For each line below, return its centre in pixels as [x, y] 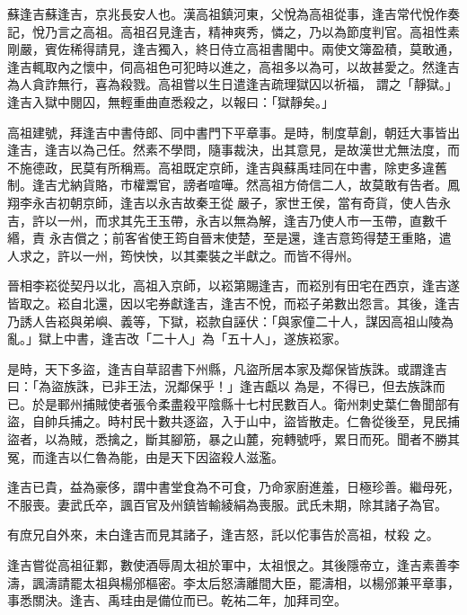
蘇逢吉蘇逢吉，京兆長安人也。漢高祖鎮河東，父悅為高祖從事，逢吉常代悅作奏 [233, 13]
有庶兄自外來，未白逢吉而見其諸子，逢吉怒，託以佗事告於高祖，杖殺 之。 [223, 535]
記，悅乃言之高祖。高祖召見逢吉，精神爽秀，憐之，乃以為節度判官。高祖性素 [233, 31]
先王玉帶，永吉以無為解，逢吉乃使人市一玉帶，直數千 [290, 220]
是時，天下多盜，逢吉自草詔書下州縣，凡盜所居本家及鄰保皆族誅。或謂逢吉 [227, 368]
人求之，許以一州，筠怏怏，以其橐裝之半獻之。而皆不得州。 [183, 255]
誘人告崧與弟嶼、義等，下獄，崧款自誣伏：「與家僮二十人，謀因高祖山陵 [230, 321]
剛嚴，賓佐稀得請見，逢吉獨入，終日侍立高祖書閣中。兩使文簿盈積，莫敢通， [233, 49]
